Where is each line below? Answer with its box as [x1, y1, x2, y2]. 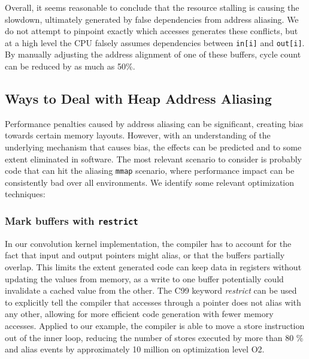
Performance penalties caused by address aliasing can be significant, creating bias [5, 117, 304, 129]
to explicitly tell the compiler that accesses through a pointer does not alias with [5, 295, 301, 308]
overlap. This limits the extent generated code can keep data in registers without [5, 261, 302, 273]
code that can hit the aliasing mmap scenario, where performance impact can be [5, 164, 295, 177]
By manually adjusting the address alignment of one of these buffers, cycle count [5, 48, 301, 61]
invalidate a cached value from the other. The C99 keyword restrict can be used [5, 284, 297, 297]
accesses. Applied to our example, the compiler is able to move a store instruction [5, 319, 305, 331]
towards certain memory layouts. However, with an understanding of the [5, 129, 271, 141]
